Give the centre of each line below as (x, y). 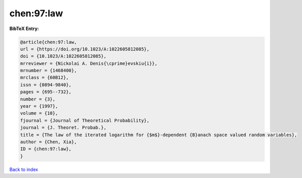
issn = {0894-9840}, (46, 85)
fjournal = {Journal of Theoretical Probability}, (85, 120)
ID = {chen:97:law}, (46, 149)
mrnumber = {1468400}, (48, 71)
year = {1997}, (39, 106)
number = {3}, (38, 99)
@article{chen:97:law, (48, 42)
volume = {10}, (39, 113)
